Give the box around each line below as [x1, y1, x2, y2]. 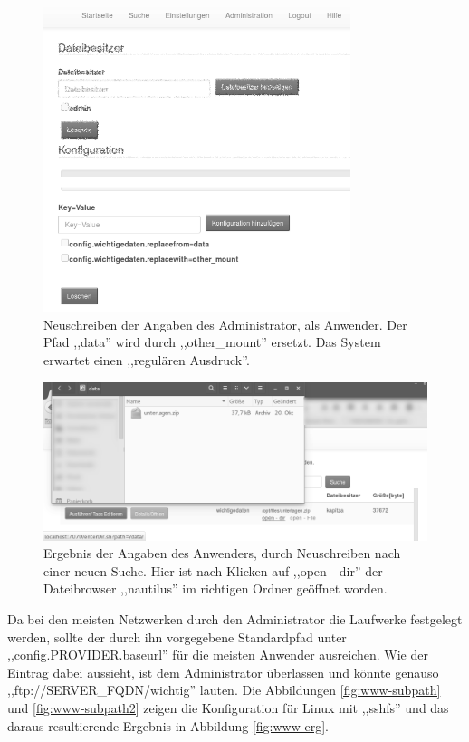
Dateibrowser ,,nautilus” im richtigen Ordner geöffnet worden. [43, 579, 388, 598]
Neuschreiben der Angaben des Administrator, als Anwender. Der [43, 314, 407, 333]
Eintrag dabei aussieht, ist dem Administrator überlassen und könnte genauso [7, 662, 439, 681]
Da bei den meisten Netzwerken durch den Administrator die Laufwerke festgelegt [7, 610, 463, 629]
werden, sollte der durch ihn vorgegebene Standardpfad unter [7, 627, 347, 646]
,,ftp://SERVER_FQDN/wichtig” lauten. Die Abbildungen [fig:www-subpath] [7, 680, 441, 699]
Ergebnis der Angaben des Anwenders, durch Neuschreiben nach [43, 544, 401, 563]
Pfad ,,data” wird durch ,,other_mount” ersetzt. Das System [43, 332, 381, 352]
